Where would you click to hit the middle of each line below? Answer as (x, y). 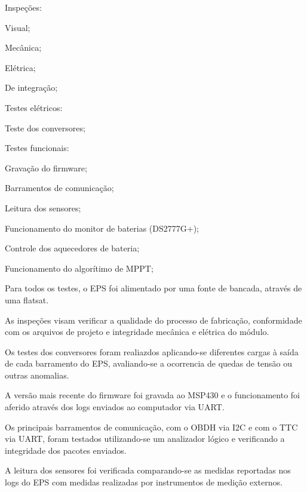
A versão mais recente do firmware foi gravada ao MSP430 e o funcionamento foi (153, 395)
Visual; (18, 27)
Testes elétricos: (34, 107)
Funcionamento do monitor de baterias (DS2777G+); (102, 228)
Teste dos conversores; (45, 127)
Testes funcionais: (37, 148)
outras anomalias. (37, 375)
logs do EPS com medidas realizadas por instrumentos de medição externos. (144, 482)
